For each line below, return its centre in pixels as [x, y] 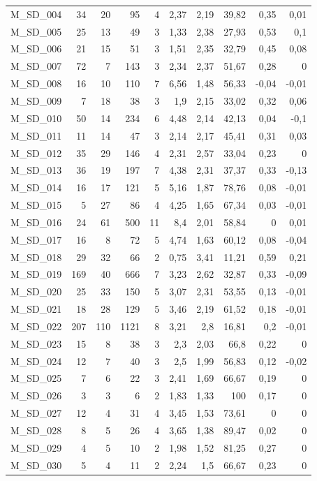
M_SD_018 [36, 257]
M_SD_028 [36, 430]
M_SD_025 [36, 378]
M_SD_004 [36, 14]
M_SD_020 [36, 291]
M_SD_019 [36, 274]
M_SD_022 [36, 326]
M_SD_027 [36, 413]
